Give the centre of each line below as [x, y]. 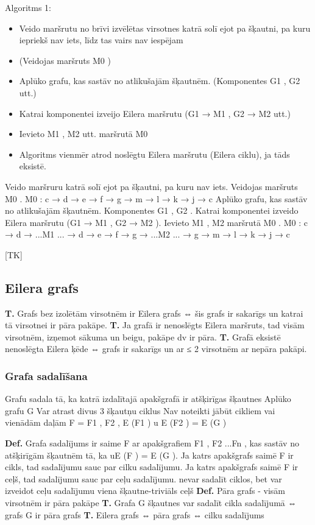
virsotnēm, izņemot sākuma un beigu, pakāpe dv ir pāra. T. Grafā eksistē [143, 336]
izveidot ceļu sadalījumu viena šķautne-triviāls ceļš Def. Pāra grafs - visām [145, 491]
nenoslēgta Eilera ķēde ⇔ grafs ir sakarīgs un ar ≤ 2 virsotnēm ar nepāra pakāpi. [156, 349]
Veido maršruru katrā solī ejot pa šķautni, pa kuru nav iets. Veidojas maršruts [151, 186]
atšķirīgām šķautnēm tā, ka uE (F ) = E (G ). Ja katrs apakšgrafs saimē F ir [149, 455]
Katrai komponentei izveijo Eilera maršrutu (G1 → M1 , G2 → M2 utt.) [155, 113]
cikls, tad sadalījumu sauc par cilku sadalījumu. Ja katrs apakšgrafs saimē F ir [152, 467]
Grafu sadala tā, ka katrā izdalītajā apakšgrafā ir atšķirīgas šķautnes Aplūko [148, 399]
